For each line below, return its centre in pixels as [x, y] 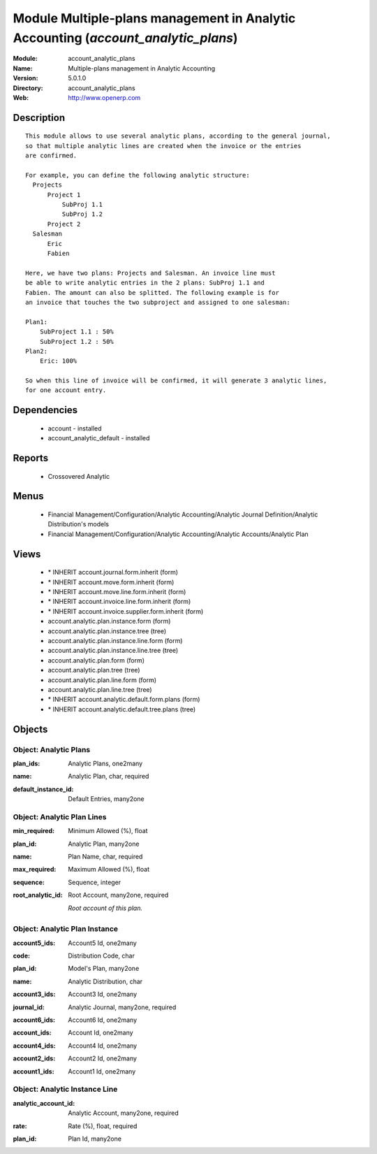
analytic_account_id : [44, 1103]
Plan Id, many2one [95, 1139]
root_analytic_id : [38, 895]
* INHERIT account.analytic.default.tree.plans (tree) [122, 709]
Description [39, 118]
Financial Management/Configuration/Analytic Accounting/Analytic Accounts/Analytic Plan [178, 534]
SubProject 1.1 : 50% [77, 332]
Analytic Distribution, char [105, 981]
